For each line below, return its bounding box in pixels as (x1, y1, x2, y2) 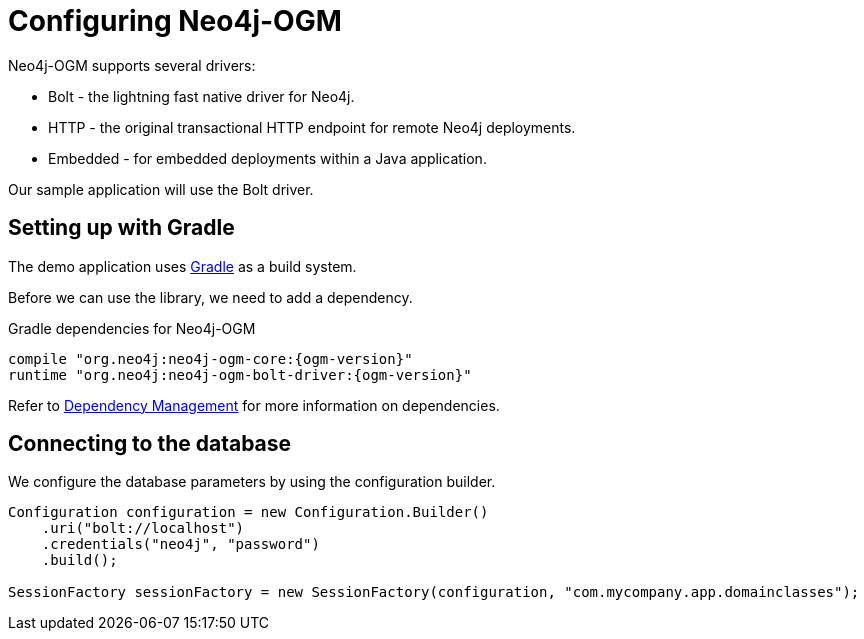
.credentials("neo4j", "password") (41, 536, 320, 553)
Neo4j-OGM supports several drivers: (8, 56, 256, 74)
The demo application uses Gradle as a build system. (8, 257, 357, 275)
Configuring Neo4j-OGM (8, 4, 342, 38)
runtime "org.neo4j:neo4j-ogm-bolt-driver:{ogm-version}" (8, 366, 472, 383)
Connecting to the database (8, 431, 292, 457)
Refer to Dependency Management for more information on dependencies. (8, 396, 500, 414)
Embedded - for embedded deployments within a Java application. (48, 149, 487, 167)
